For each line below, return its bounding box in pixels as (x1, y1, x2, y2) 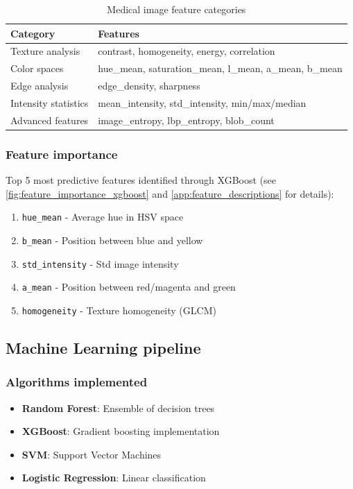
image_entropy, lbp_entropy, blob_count (98, 112, 275, 127)
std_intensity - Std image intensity (21, 256, 179, 271)
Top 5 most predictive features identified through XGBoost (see (6, 173, 276, 187)
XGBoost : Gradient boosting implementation (21, 424, 220, 438)
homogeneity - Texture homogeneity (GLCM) (21, 302, 216, 317)
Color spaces (10, 61, 64, 76)
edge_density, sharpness (98, 78, 200, 93)
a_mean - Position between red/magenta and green (21, 280, 236, 294)
